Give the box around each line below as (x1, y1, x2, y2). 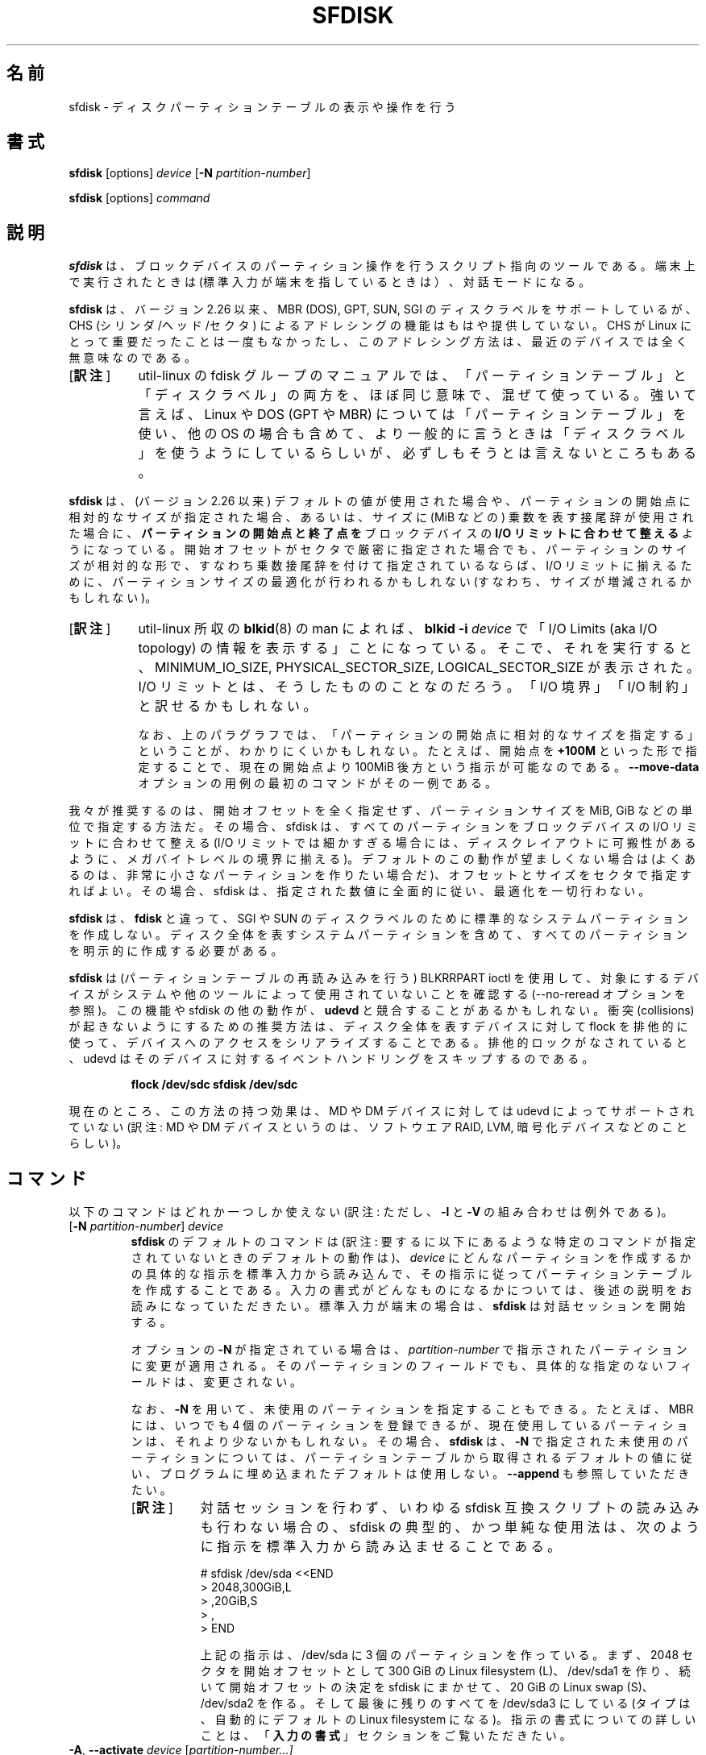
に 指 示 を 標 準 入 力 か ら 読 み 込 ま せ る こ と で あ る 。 (200, 1538, 561, 1555)
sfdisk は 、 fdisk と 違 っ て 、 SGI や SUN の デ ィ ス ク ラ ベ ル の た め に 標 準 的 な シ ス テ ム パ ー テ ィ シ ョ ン (69, 911, 688, 926)
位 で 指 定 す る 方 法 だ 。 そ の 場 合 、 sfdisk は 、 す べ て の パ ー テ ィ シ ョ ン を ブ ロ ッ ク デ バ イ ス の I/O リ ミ (69, 819, 698, 834)
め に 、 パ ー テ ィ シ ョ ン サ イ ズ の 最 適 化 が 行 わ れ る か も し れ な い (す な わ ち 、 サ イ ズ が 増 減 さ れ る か (69, 575, 691, 589)
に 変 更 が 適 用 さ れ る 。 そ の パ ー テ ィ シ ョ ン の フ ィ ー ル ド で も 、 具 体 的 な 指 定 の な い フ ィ (131, 1359, 692, 1373)
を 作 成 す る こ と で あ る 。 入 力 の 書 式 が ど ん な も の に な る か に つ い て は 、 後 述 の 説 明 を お (131, 1283, 692, 1297)
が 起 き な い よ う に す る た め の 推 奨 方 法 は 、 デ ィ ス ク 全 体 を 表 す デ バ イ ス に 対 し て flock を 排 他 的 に (69, 1019, 688, 1034)
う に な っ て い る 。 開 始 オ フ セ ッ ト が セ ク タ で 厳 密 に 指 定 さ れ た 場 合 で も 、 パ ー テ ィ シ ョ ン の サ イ (69, 542, 687, 557)
